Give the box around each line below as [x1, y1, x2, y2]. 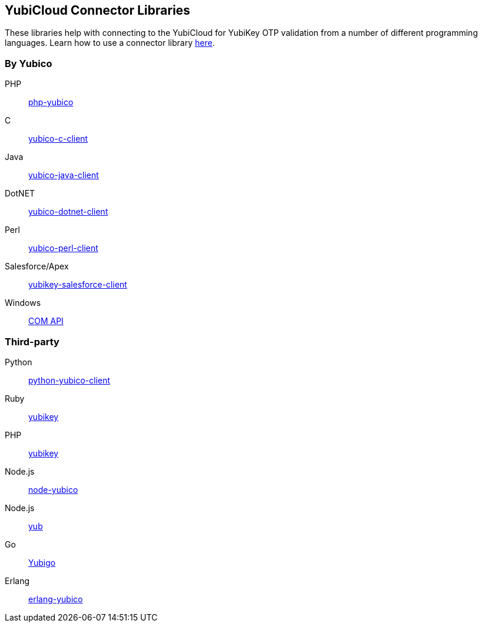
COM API [28, 316, 64, 326]
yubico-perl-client [28, 243, 98, 254]
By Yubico [5, 57, 52, 69]
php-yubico [28, 97, 74, 108]
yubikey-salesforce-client [28, 279, 127, 290]
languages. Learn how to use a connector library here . [5, 38, 215, 48]
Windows [5, 298, 41, 308]
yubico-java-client [28, 170, 99, 181]
